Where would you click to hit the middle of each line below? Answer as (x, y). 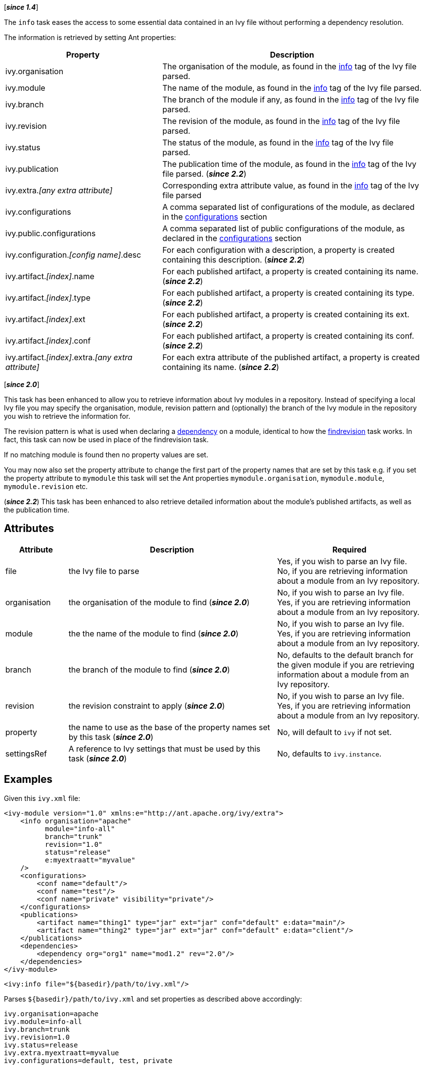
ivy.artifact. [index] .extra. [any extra (69, 357)
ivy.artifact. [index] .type (48, 298)
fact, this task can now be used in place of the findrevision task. (106, 440)
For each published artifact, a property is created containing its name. (290, 271)
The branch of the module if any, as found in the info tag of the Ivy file (291, 100)
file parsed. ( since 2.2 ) (204, 174)
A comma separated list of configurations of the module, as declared (289, 207)
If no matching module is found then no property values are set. (106, 455)
